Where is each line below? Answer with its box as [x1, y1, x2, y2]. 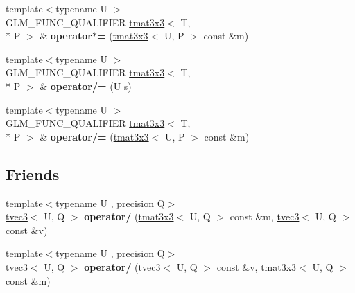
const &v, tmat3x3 [216, 259, 297, 274]
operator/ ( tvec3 [84, 259, 161, 274]
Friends [6, 163, 60, 184]
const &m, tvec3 [230, 209, 300, 224]
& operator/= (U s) [40, 78, 132, 93]
